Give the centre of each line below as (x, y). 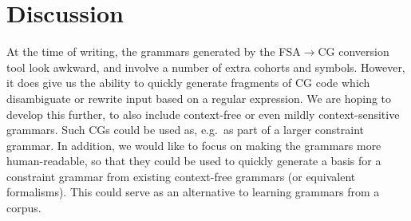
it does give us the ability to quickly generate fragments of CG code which (188, 83)
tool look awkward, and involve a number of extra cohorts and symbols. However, (206, 67)
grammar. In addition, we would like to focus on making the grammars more (194, 145)
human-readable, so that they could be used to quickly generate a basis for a (194, 161)
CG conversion (354, 51)
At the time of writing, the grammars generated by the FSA (154, 51)
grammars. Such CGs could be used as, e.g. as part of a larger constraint (185, 130)
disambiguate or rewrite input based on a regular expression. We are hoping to (199, 98)
